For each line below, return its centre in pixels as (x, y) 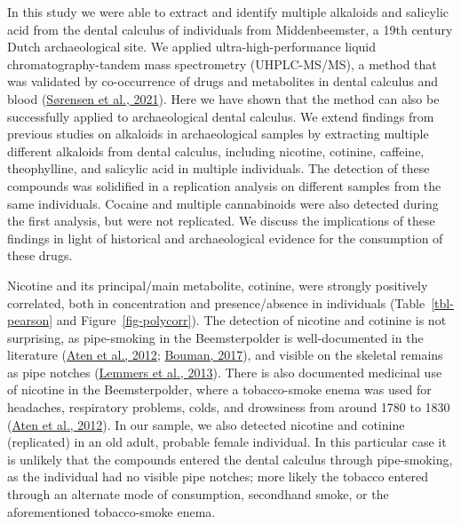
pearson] (30, 320)
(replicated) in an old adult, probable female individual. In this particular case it (227, 442)
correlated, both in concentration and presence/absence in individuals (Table (216, 302)
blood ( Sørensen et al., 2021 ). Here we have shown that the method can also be (223, 98)
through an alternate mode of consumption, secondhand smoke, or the (198, 494)
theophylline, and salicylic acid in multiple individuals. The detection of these (219, 168)
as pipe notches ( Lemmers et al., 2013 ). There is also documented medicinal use (225, 372)
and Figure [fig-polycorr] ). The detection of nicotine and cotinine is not (251, 320)
